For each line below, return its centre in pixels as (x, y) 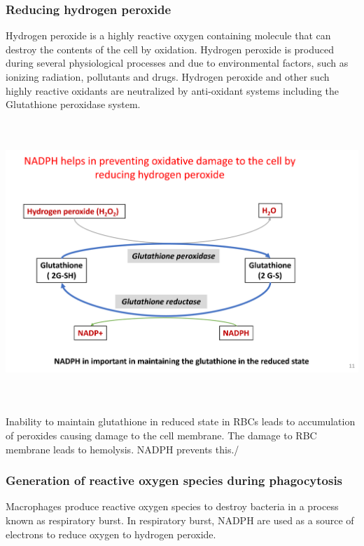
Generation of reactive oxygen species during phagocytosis (174, 480)
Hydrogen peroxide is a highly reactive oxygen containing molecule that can (168, 35)
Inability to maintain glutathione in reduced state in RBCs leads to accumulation (181, 421)
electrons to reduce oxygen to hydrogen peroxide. (111, 534)
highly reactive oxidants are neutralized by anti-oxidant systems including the (173, 90)
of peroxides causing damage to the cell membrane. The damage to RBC (161, 435)
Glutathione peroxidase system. (73, 104)
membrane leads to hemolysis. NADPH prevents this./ (122, 449)
